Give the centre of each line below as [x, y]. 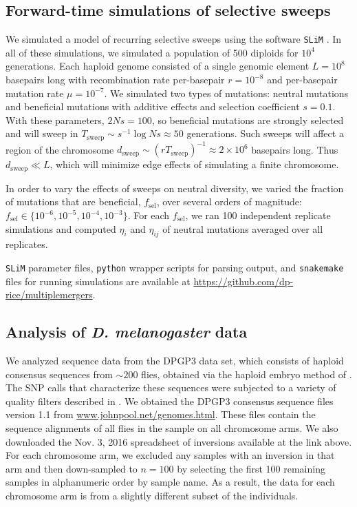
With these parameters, [55, 120]
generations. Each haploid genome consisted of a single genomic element [158, 66]
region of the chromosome [60, 149]
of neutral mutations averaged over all [243, 228]
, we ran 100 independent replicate [258, 215]
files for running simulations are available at [98, 281]
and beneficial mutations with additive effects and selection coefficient [153, 106]
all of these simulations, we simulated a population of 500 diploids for [152, 52]
